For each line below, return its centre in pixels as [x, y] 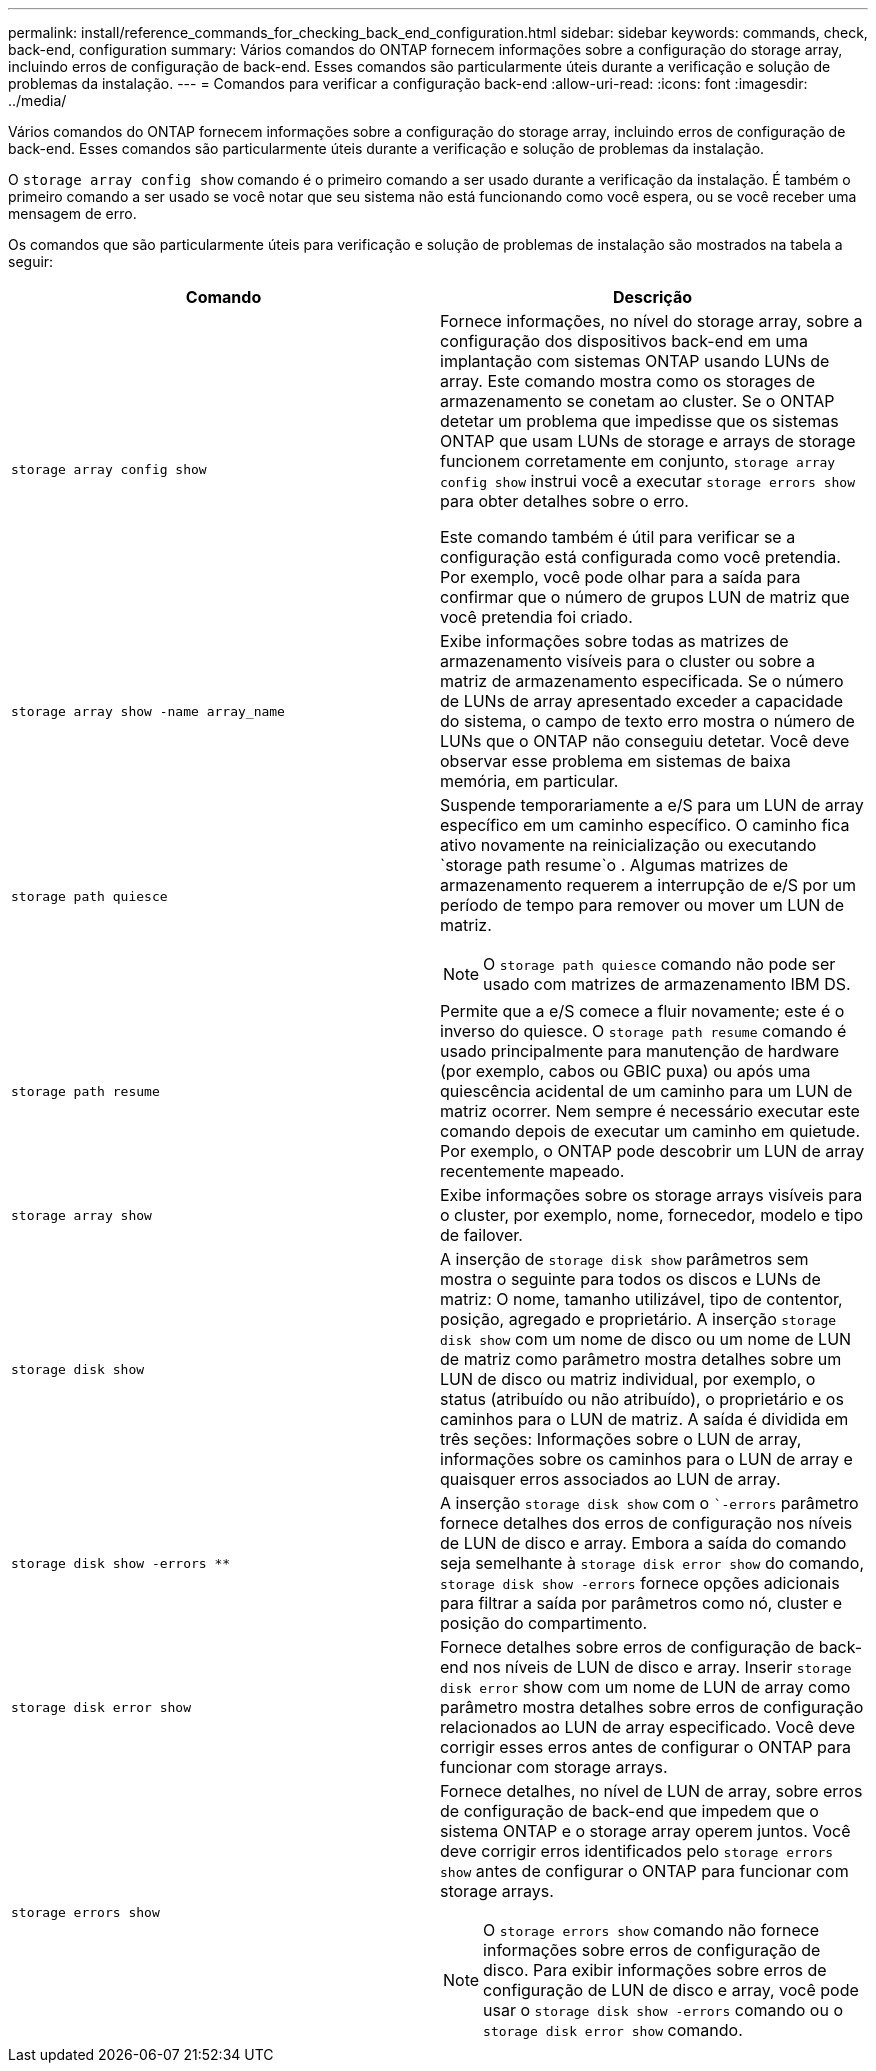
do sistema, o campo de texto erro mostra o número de [647, 721]
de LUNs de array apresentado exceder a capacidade [642, 701]
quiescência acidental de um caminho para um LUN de [646, 1091]
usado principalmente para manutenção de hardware [639, 1051]
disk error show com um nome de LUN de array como [645, 1687]
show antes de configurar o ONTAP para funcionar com [644, 1871]
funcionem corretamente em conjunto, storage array [638, 461]
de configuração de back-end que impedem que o [629, 1811]
